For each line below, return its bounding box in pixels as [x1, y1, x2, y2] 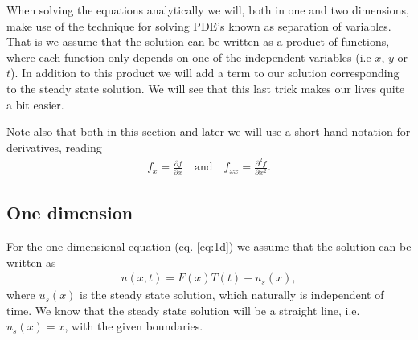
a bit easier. [6, 96, 64, 113]
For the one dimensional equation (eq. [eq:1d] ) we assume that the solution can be [6, 237, 412, 254]
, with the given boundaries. [64, 317, 203, 334]
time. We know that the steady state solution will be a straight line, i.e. [6, 301, 360, 318]
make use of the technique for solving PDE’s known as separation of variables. [6, 17, 391, 34]
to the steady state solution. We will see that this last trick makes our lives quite [6, 80, 405, 96]
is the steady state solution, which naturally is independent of [80, 286, 384, 303]
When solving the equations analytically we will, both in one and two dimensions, [6, 2, 409, 18]
